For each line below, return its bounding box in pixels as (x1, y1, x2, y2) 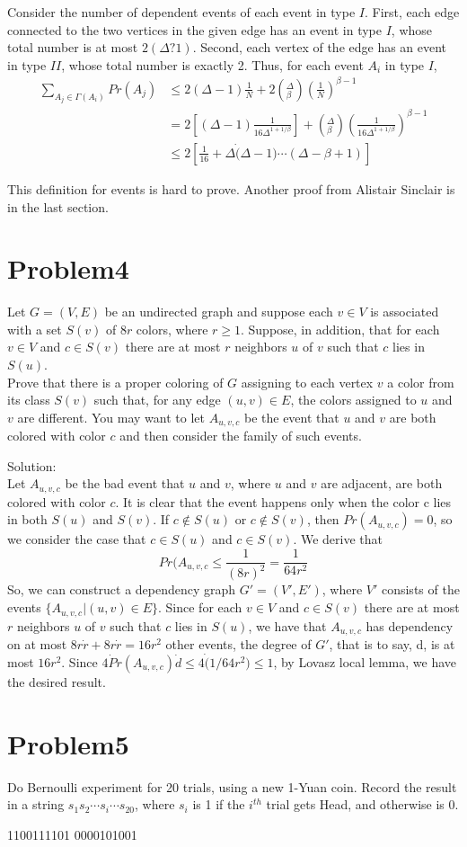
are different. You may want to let (17, 407, 205, 426)
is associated (370, 302, 439, 321)
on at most (7, 634, 67, 653)
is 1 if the (192, 795, 245, 814)
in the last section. (7, 197, 109, 216)
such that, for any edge (93, 390, 221, 409)
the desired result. (7, 672, 106, 691)
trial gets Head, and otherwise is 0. (266, 795, 459, 814)
